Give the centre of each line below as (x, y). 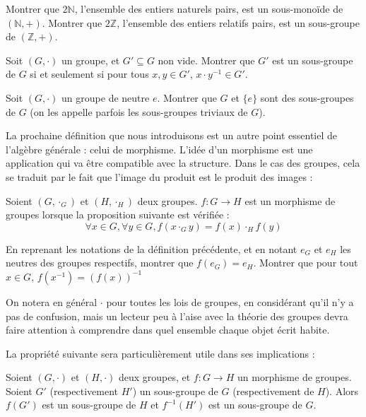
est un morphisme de (290, 200)
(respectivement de (273, 390)
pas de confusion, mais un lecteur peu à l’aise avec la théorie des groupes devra (177, 316)
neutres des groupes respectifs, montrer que (100, 263)
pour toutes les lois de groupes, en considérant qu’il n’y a (230, 301)
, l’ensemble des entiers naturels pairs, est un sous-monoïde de (209, 8)
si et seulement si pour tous (89, 74)
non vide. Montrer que (206, 60)
